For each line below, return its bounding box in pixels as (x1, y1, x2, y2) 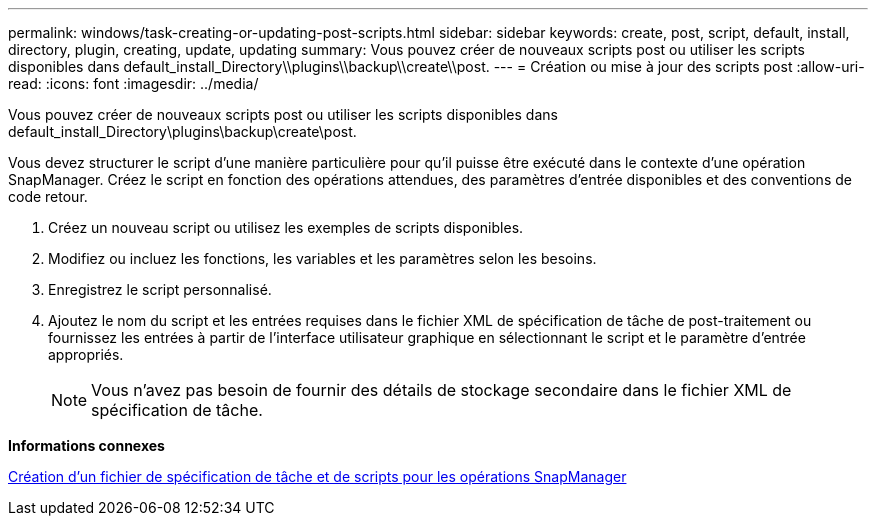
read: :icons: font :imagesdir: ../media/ (8, 75, 259, 92)
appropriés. (48, 346, 124, 363)
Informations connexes (8, 437, 165, 454)
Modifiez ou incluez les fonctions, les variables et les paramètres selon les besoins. (48, 250, 597, 267)
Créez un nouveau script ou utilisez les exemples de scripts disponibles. (48, 219, 524, 236)
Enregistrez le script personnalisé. (48, 281, 272, 298)
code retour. (8, 188, 88, 205)
